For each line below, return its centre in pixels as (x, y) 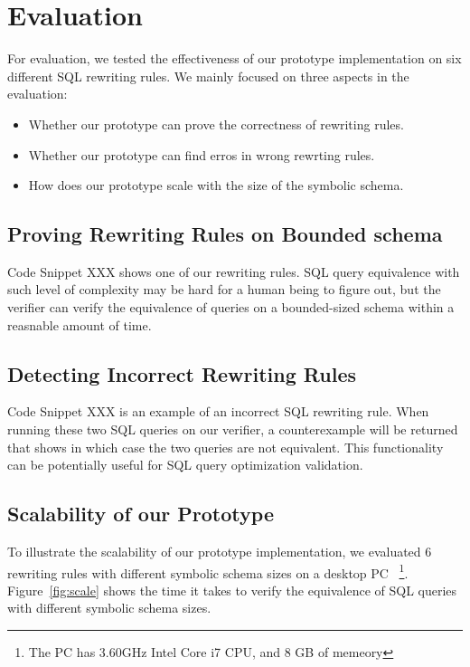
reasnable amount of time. (80, 324)
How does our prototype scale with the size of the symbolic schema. (216, 185)
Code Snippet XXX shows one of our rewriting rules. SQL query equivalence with (234, 271)
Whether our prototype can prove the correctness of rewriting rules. (216, 124)
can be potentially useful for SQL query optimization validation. (185, 465)
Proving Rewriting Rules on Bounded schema (225, 234)
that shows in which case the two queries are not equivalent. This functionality (226, 447)
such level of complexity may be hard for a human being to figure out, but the (224, 289)
